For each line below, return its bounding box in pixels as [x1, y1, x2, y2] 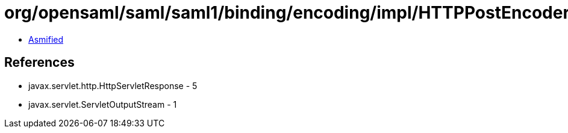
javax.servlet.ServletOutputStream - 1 [28, 99, 177, 110]
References [4, 55, 75, 70]
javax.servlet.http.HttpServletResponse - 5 [28, 80, 198, 91]
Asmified [28, 34, 64, 45]
